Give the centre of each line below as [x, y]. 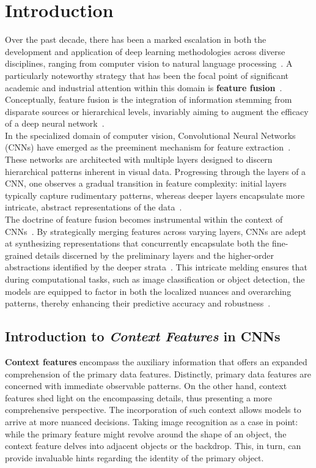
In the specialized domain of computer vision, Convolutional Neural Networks [150, 135]
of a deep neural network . [55, 123]
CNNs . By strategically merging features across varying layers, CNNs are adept [156, 231]
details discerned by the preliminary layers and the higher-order [155, 255]
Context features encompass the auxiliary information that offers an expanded [156, 361]
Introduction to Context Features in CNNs [143, 336]
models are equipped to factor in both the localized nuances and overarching [148, 291]
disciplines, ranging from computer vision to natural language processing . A [149, 63]
